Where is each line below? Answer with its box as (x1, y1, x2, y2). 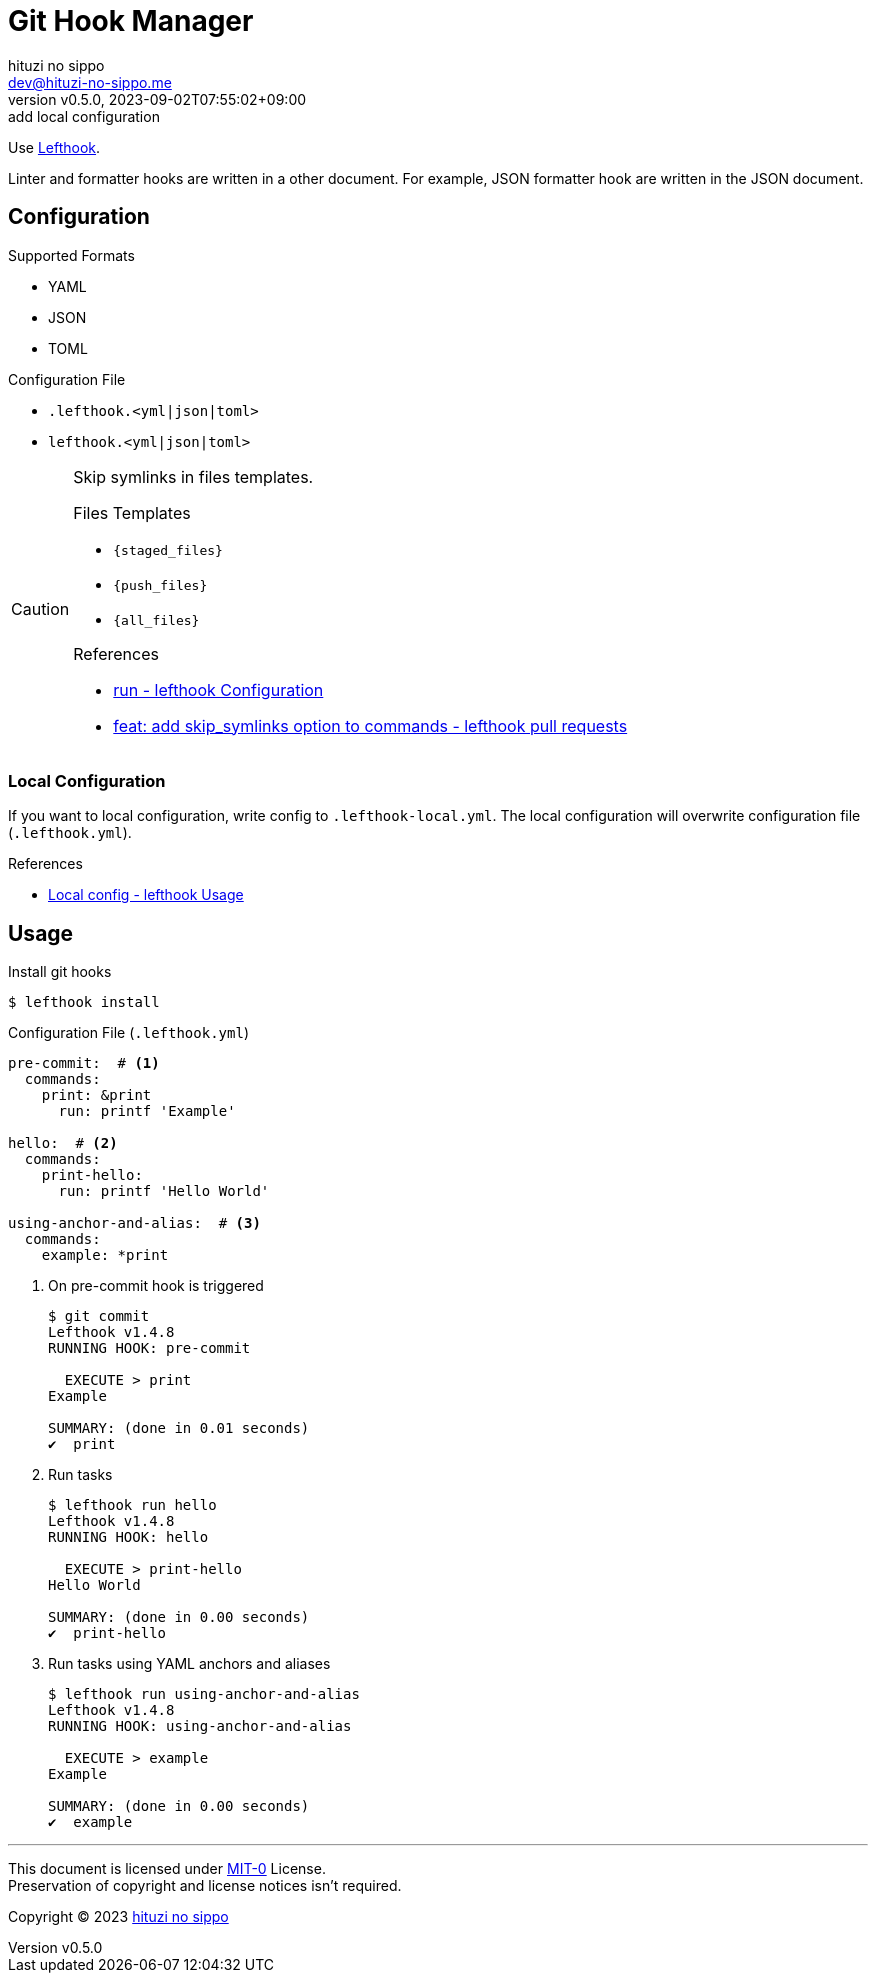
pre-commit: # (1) (8, 1055, 160, 1072)
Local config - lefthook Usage (48, 886, 244, 904)
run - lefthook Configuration (113, 679, 324, 700)
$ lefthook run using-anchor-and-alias (48, 1686, 360, 1703)
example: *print (41, 1247, 169, 1264)
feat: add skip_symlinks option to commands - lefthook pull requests (113, 715, 628, 736)
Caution (11, 599, 70, 620)
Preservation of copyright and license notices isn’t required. (8, 1877, 402, 1895)
